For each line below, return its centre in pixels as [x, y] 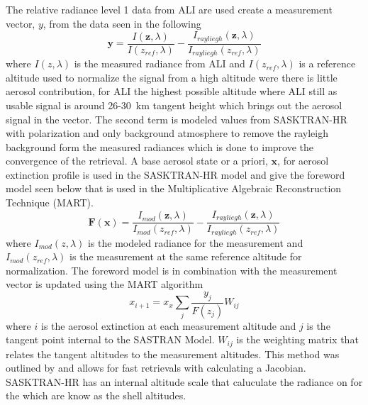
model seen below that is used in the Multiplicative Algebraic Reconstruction [174, 188]
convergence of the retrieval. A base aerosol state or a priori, [137, 161]
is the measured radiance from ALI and [160, 63]
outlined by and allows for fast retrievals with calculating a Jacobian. [156, 368]
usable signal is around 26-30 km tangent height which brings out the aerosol [174, 105]
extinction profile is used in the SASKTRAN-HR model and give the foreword [175, 174]
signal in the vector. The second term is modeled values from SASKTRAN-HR [177, 119]
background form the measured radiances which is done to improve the [160, 146]
